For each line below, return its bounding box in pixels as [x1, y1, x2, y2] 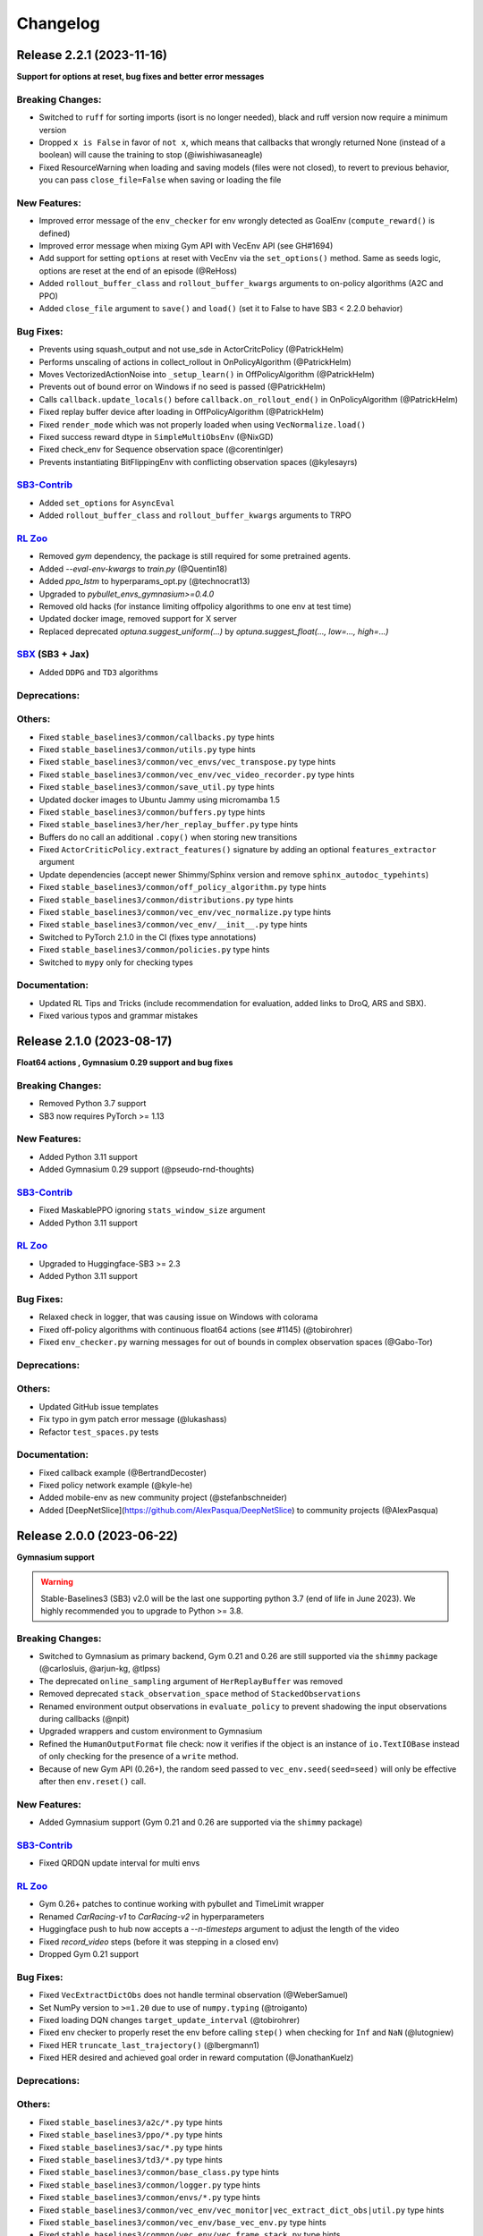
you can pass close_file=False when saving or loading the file [38, 174, 282, 185]
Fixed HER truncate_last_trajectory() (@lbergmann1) [38, 2039, 259, 2050]
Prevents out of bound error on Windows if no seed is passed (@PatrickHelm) [38, 381, 326, 393]
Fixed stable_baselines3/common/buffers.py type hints [38, 806, 266, 817]
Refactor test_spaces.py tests [38, 1427, 159, 1437]
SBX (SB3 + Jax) [16, 648, 89, 661]
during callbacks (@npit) [38, 1714, 130, 1724]
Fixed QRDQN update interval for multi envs [38, 1858, 200, 1868]
